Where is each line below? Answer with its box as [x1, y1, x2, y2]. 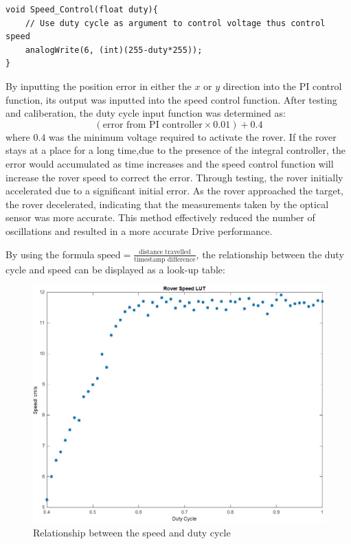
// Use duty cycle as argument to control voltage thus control [25, 18, 326, 28]
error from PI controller [102, 120, 203, 130]
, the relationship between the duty [196, 247, 344, 261]
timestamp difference [134, 256, 196, 263]
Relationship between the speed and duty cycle [33, 525, 231, 539]
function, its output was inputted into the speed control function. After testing [5, 92, 337, 106]
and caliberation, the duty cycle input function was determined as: [5, 106, 286, 120]
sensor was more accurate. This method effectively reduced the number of [5, 210, 315, 225]
